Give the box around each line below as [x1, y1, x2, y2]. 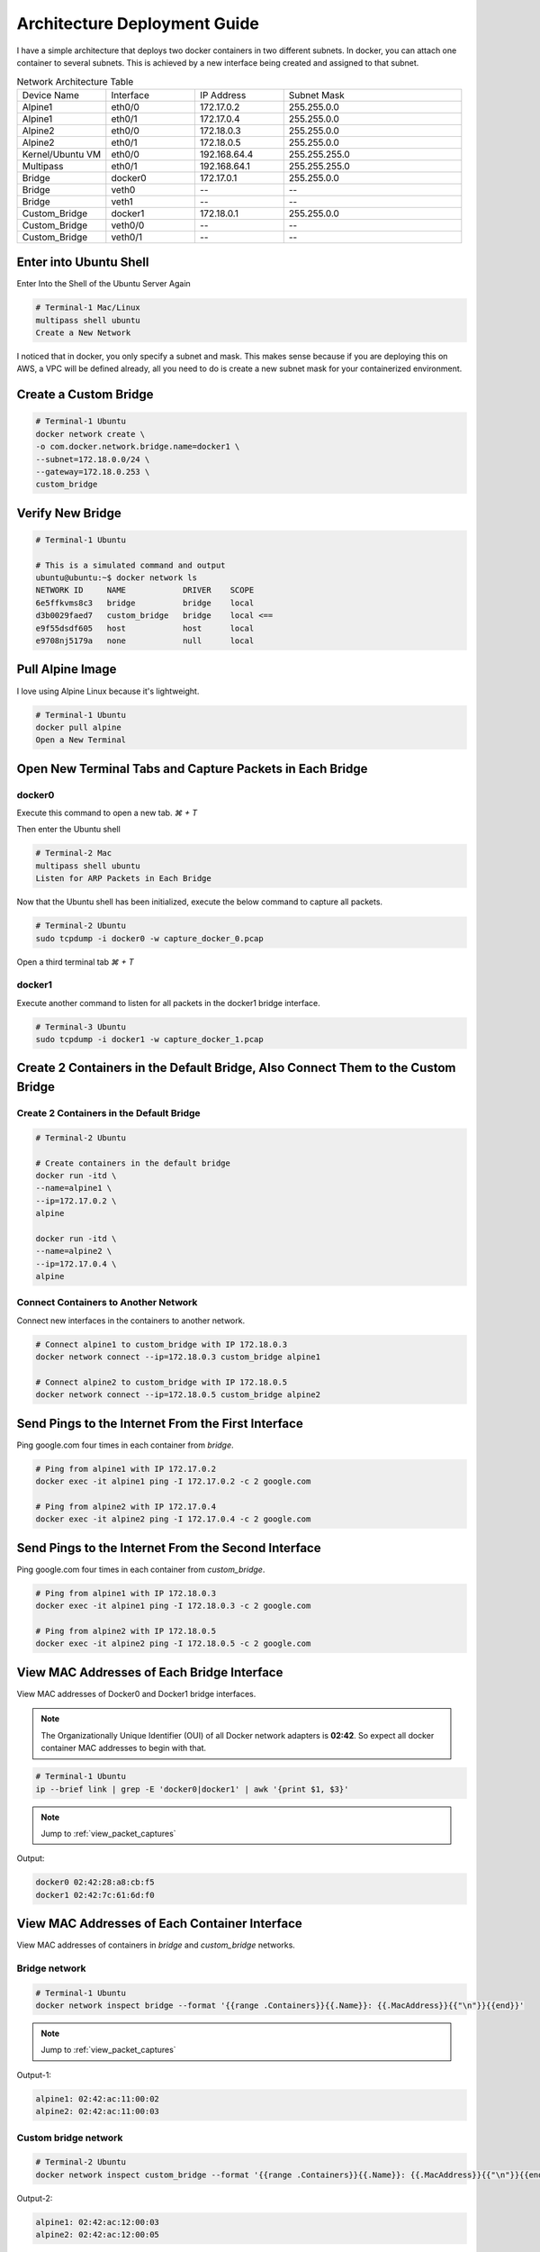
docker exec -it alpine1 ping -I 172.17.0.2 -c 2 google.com [35, 1476, 311, 1486]
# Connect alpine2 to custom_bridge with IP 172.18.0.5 [35, 1377, 288, 1387]
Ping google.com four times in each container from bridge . [16, 1439, 234, 1450]
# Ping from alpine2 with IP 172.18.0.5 [35, 1626, 216, 1637]
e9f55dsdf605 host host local [35, 622, 255, 633]
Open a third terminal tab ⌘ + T [16, 956, 134, 967]
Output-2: [16, 2193, 53, 2203]
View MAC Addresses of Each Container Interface [16, 1916, 303, 1931]
